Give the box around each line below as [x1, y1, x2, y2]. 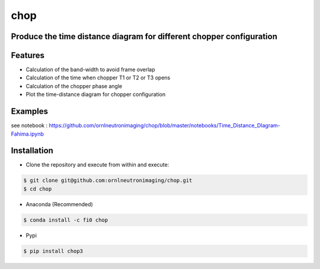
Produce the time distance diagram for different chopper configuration [11, 31, 278, 41]
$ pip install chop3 [23, 248, 83, 254]
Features [11, 50, 44, 60]
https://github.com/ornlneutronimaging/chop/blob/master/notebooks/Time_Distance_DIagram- [48, 122, 281, 129]
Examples [11, 107, 49, 117]
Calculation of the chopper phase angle [25, 82, 123, 89]
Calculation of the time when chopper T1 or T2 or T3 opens [25, 74, 171, 81]
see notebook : [11, 122, 47, 129]
